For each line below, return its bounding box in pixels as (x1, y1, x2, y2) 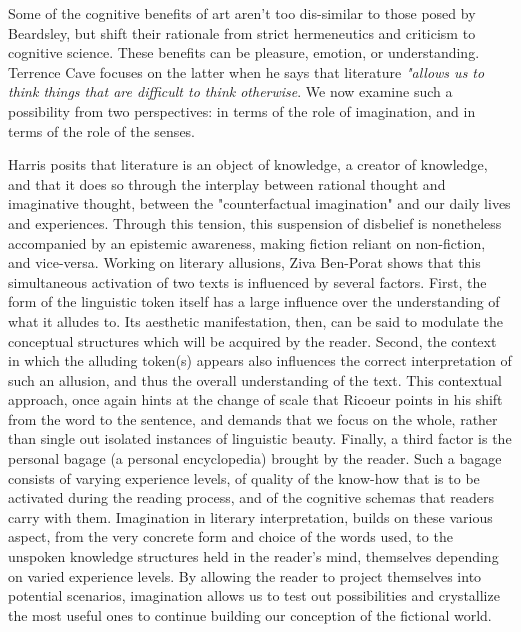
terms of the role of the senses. (8, 120, 196, 141)
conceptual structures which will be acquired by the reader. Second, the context (8, 330, 497, 351)
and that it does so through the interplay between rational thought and (8, 173, 446, 194)
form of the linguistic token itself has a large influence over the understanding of (8, 291, 500, 312)
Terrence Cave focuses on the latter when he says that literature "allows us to (8, 61, 485, 82)
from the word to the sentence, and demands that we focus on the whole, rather (8, 408, 498, 429)
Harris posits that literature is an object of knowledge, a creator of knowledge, (8, 154, 488, 175)
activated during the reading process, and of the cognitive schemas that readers (8, 487, 494, 508)
